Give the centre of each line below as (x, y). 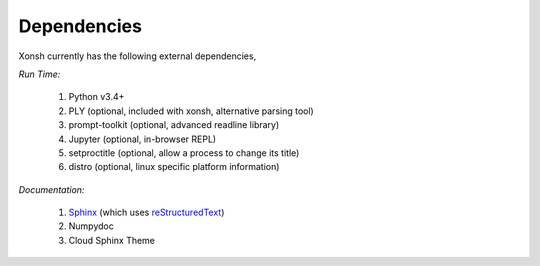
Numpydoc (91, 226)
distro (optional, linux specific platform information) (174, 167)
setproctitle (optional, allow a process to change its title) (184, 152)
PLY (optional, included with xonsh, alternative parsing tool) (191, 111)
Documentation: (51, 189)
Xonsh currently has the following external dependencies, (137, 56)
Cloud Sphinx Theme (111, 240)
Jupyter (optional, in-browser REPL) (142, 139)
